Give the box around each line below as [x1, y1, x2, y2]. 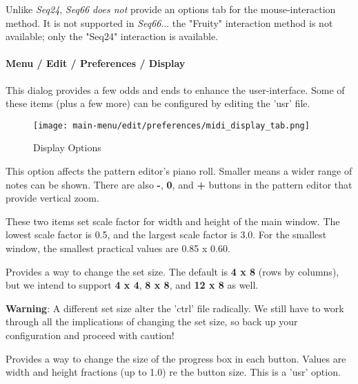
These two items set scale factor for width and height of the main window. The [6, 213, 340, 228]
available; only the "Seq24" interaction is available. [6, 29, 219, 44]
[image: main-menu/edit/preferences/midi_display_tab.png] [33, 120, 310, 131]
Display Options [33, 140, 101, 155]
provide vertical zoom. [6, 191, 99, 205]
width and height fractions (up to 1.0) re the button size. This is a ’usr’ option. [6, 365, 341, 379]
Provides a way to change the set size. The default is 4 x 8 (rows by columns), [6, 264, 339, 278]
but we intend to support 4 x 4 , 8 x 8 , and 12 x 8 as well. [6, 278, 259, 292]
